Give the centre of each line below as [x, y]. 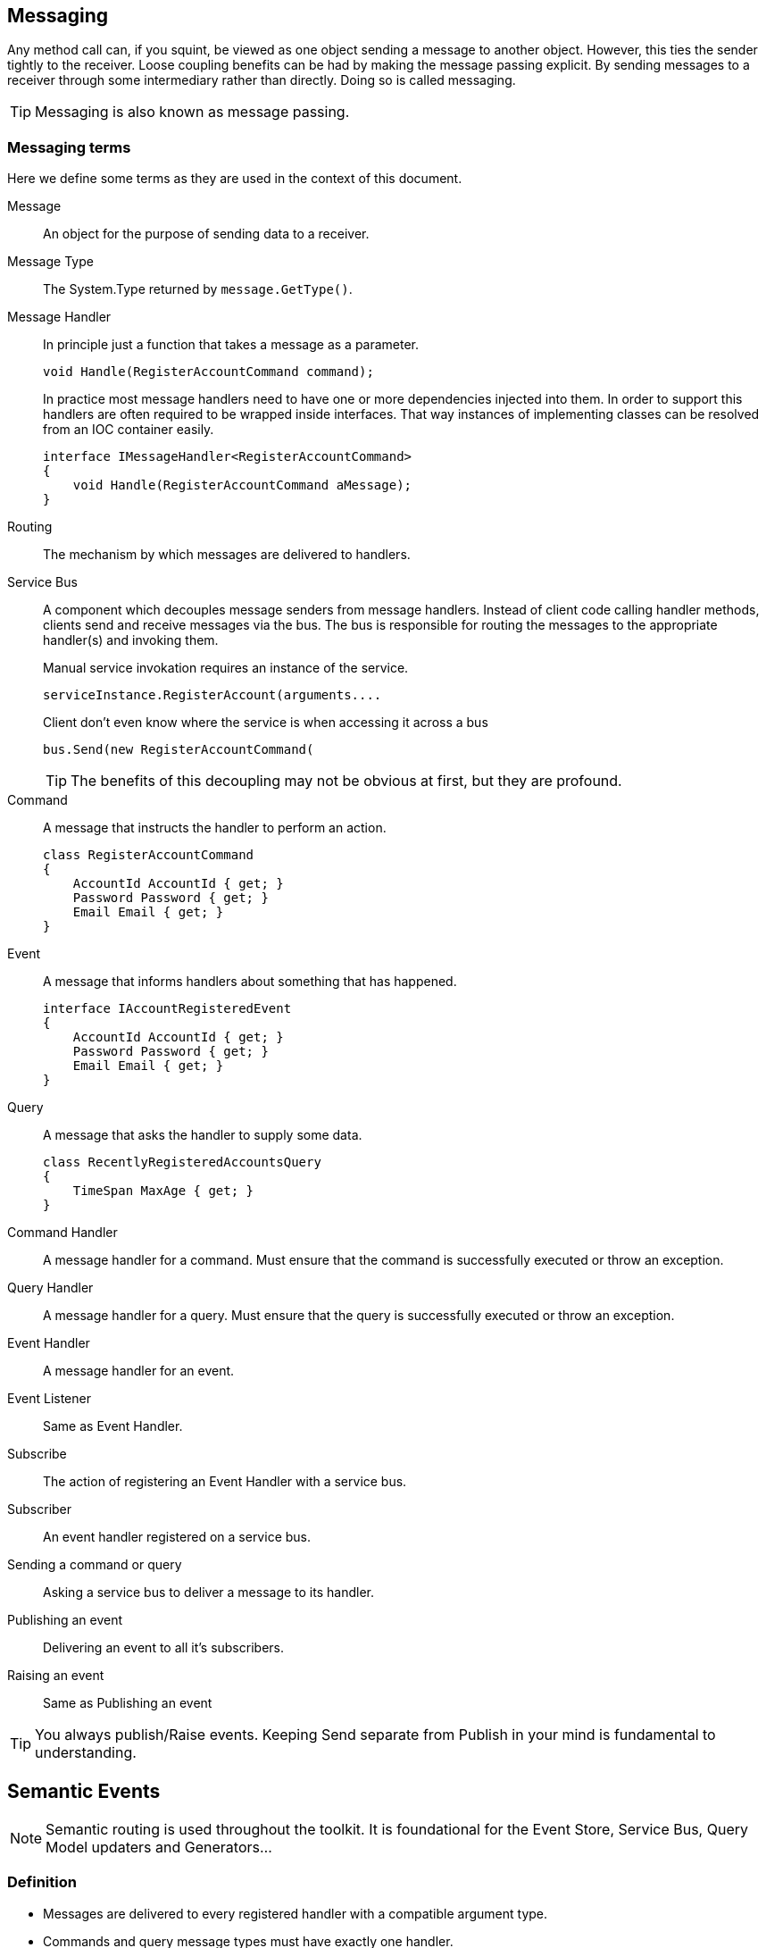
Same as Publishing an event [128, 1703]
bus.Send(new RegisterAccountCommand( [179, 750]
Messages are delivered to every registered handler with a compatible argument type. [296, 1913]
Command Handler [62, 1233]
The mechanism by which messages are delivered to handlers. [227, 555]
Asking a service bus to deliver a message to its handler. [208, 1593]
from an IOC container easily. [129, 430]
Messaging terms [69, 147]
